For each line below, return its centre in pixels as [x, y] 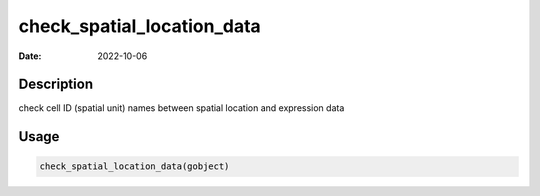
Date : [30, 56]
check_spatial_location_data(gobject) [134, 166]
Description [56, 84]
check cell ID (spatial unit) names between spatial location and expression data [181, 108]
